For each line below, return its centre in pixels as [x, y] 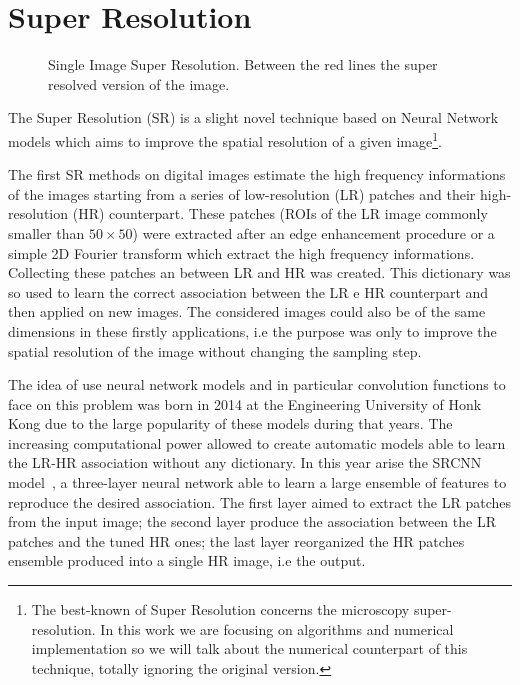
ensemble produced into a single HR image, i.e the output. [187, 560]
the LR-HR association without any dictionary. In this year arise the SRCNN [245, 462]
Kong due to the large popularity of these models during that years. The [230, 423]
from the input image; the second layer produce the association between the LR [252, 521]
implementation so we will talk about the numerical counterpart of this [249, 648]
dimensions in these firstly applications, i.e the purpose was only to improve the [252, 330]
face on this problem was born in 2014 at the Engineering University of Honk [245, 403]
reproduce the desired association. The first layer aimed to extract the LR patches [260, 501]
